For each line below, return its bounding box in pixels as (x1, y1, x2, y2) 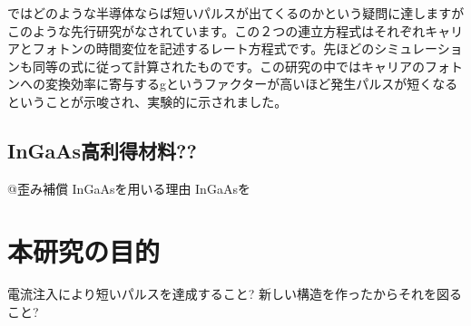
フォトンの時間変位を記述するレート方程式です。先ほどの (32, 39, 375, 58)
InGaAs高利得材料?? (7, 136, 197, 164)
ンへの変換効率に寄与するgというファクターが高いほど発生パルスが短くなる (7, 74, 458, 93)
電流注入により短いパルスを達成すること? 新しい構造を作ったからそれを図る (7, 284, 462, 303)
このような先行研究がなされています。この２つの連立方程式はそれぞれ (7, 21, 426, 40)
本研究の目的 (7, 232, 161, 269)
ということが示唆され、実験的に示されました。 (7, 91, 288, 110)
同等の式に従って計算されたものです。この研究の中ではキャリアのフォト (32, 56, 463, 75)
